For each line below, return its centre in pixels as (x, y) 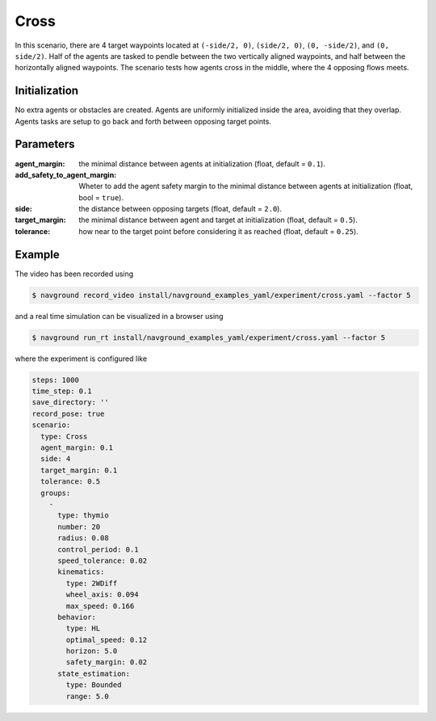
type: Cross (64, 436)
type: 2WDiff (92, 583)
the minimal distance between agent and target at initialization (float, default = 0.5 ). (218, 220)
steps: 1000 (56, 380)
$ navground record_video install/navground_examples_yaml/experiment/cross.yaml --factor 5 (221, 295)
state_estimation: (94, 673)
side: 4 (56, 459)
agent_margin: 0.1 (77, 448)
